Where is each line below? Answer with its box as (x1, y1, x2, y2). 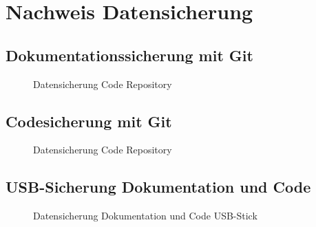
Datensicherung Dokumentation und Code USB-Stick (33, 208, 257, 223)
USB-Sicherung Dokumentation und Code (6, 176, 311, 197)
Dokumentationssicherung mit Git (6, 44, 253, 65)
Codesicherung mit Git (6, 110, 172, 131)
